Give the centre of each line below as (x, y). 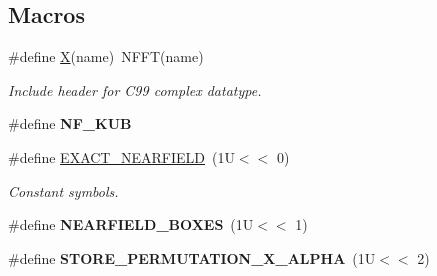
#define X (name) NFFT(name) (106, 56)
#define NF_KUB (70, 123)
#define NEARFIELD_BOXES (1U (131, 224)
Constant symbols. (63, 190)
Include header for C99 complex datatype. (135, 89)
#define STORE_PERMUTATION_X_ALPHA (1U (192, 257)
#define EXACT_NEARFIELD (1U (121, 156)
